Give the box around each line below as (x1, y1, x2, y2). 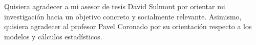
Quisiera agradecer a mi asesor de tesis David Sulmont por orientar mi (4, 1, 225, 11)
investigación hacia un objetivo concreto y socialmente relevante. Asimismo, (4, 11, 242, 21)
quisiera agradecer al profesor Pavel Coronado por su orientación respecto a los (4, 21, 252, 32)
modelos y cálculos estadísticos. (4, 31, 102, 41)
